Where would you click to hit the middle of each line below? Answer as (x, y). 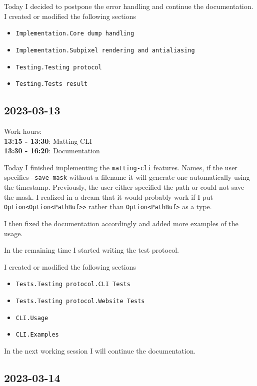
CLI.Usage (32, 318)
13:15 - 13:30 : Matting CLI (48, 141)
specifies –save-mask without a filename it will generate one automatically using (127, 177)
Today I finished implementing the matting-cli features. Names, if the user (121, 167)
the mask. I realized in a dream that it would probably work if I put (108, 196)
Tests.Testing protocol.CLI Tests (73, 284)
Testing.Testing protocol (59, 67)
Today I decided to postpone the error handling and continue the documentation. (129, 6)
